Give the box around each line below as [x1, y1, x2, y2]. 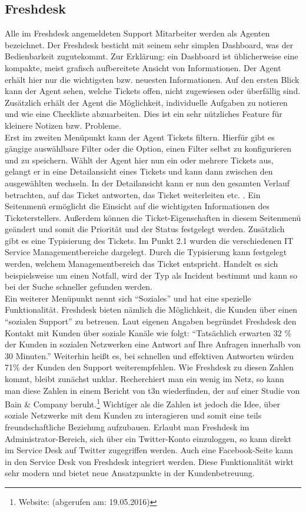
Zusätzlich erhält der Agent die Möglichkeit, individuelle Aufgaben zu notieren [5, 96, 288, 108]
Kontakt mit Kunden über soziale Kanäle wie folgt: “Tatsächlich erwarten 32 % [5, 326, 292, 339]
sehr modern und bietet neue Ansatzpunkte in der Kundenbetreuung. [5, 467, 255, 479]
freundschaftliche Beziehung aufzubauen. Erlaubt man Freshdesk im [5, 421, 250, 433]
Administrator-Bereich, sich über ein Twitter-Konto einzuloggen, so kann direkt [5, 432, 292, 444]
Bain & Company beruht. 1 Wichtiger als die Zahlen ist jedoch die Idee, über [5, 396, 280, 410]
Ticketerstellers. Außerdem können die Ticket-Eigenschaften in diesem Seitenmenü [5, 211, 301, 223]
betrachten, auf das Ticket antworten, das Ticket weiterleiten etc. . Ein [5, 188, 261, 200]
